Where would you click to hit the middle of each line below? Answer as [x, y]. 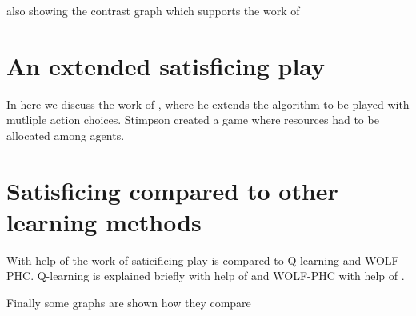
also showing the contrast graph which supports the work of [153, 10]
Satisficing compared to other [172, 190]
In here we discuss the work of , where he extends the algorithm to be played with [208, 104]
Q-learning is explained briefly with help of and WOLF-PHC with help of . [221, 276]
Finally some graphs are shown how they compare [129, 302]
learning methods [104, 221]
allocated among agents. [66, 135]
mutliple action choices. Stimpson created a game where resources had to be [193, 120]
